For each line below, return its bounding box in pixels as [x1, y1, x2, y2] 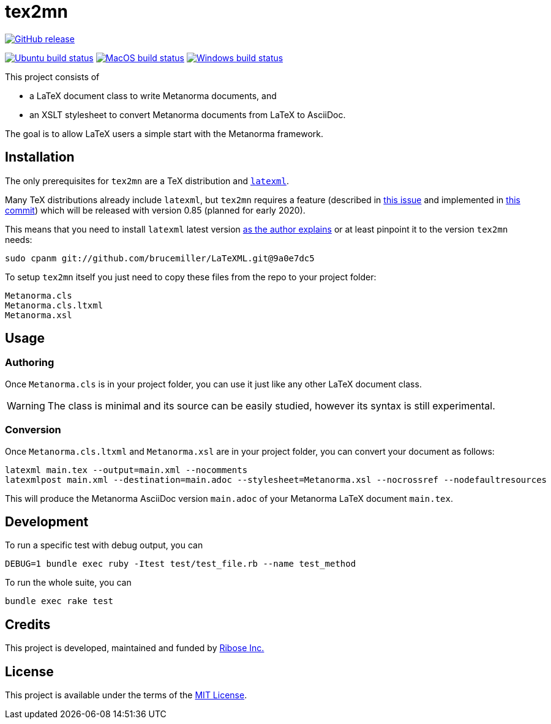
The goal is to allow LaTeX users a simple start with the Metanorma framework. [5, 128, 324, 139]
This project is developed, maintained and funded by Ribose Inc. [5, 643, 264, 654]
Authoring [5, 356, 54, 369]
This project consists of [5, 71, 100, 82]
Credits [5, 616, 51, 632]
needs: [5, 234, 32, 245]
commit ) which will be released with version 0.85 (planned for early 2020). [5, 204, 305, 215]
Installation [5, 149, 75, 165]
